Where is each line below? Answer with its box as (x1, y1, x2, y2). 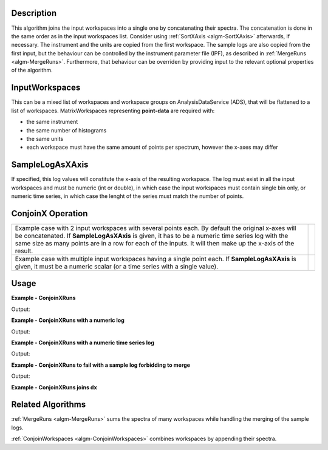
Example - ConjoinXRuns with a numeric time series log (11, 339, 155, 346)
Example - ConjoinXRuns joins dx (11, 383, 97, 391)
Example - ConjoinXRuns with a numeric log (11, 316, 125, 324)
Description (11, 8, 57, 18)
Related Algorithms (11, 400, 86, 410)
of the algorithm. (11, 67, 53, 74)
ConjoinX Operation (11, 208, 88, 219)
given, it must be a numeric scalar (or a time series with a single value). (15, 262, 219, 270)
